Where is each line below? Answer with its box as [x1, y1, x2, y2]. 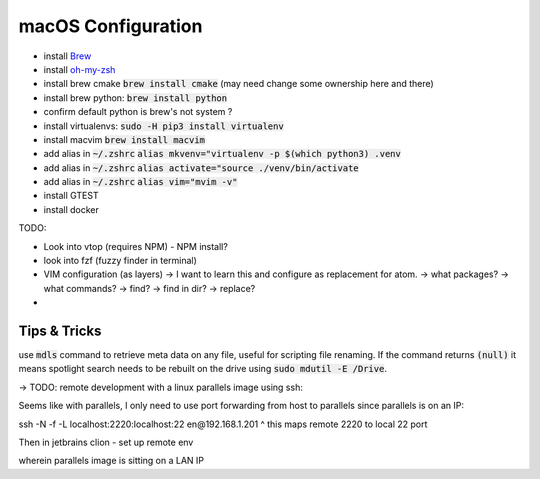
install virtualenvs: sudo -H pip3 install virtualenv [43, 120, 284, 132]
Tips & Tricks [18, 323, 102, 339]
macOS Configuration [18, 15, 203, 37]
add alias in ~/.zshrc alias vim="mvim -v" [43, 176, 238, 188]
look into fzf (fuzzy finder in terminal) [43, 255, 197, 267]
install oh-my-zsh [43, 63, 116, 75]
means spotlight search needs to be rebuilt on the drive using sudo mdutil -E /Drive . [18, 363, 387, 375]
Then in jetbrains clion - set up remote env [18, 436, 194, 449]
